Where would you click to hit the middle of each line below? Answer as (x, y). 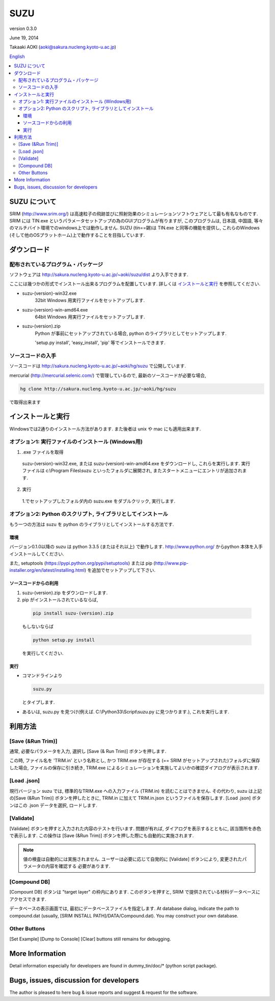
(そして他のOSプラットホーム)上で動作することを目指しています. (77, 235)
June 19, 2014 (24, 38)
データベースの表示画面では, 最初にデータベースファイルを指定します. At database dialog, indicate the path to (124, 908)
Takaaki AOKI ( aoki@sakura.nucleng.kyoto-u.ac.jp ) (63, 47)
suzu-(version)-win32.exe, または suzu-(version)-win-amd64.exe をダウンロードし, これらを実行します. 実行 (136, 464)
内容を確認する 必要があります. (78, 866)
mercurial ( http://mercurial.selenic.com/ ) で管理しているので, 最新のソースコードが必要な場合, (108, 375)
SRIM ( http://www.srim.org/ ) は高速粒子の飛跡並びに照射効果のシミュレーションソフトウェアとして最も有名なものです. (134, 213)
